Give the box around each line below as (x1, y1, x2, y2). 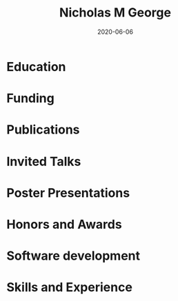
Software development (6, 248, 141, 264)
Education (6, 59, 66, 74)
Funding (6, 91, 55, 106)
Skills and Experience (6, 280, 132, 295)
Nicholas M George (59, 5, 172, 21)
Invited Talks (6, 154, 81, 169)
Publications (6, 122, 80, 138)
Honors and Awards (6, 216, 122, 232)
